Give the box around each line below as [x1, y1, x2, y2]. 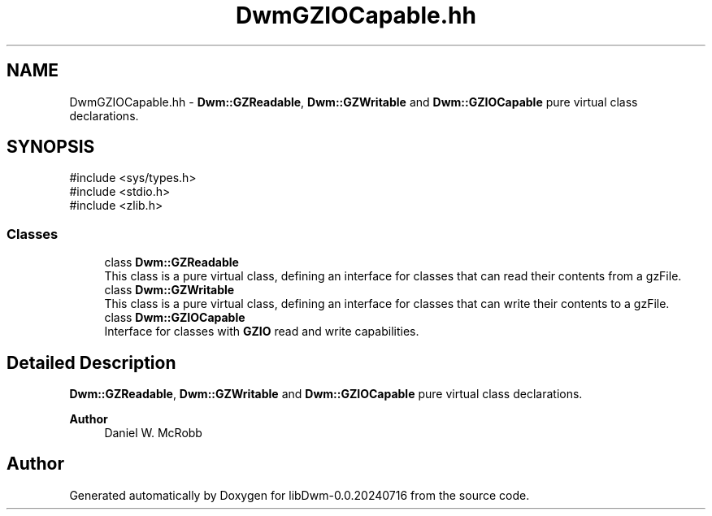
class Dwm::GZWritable [104, 283, 235, 297]
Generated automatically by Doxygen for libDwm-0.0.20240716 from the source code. [69, 488, 530, 502]
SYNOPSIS [7, 137, 95, 158]
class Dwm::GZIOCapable [104, 310, 245, 325]
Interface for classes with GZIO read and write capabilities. [104, 324, 419, 339]
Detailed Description [7, 352, 176, 373]
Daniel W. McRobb [104, 426, 202, 440]
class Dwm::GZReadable [104, 255, 239, 270]
